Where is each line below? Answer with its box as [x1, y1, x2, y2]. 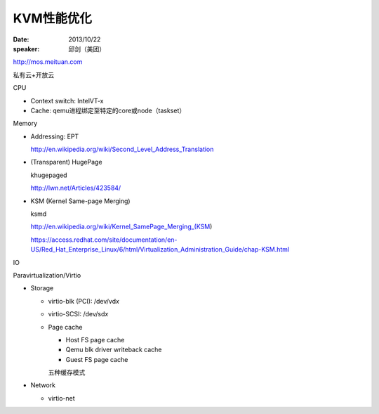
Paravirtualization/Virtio [13, 271, 81, 279]
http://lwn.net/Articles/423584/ [30, 183, 121, 193]
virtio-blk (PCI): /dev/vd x [48, 297, 119, 305]
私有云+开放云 [13, 70, 55, 79]
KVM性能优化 [13, 11, 93, 26]
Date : [13, 35, 29, 44]
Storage [30, 284, 54, 292]
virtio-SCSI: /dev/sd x [48, 310, 109, 318]
